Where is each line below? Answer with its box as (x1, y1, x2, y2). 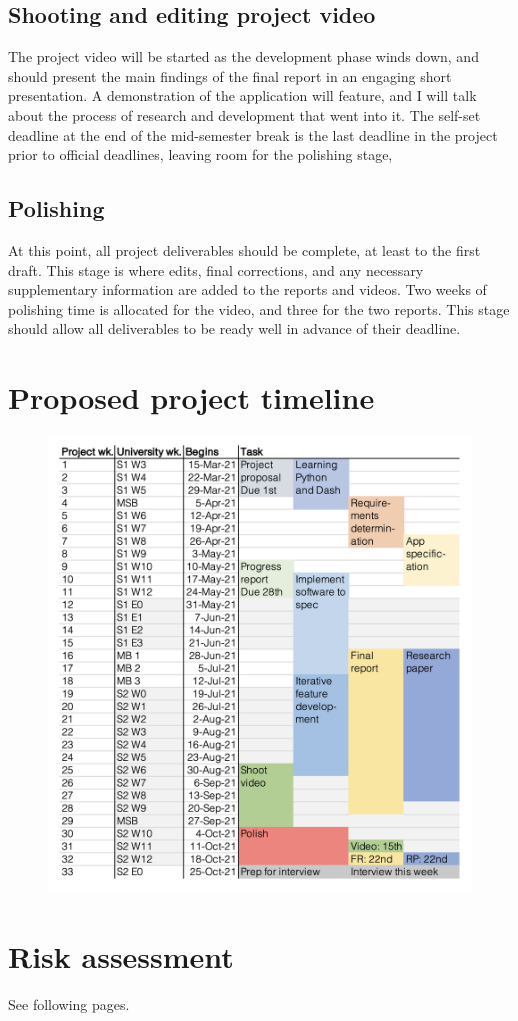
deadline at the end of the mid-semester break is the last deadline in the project (8, 124, 498, 145)
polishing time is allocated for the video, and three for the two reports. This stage (8, 298, 510, 319)
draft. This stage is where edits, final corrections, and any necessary (8, 259, 424, 280)
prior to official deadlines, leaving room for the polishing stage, (8, 144, 393, 165)
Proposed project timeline (8, 377, 375, 418)
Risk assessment (8, 935, 234, 976)
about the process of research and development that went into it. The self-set (8, 104, 481, 125)
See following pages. (8, 993, 130, 1014)
